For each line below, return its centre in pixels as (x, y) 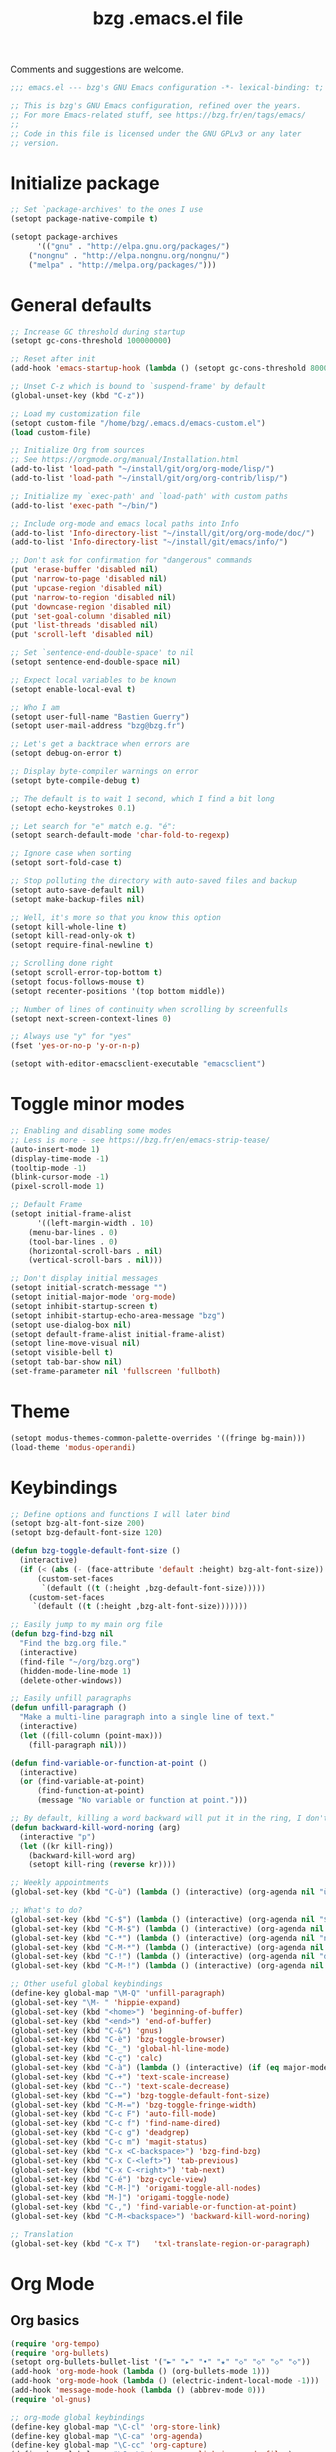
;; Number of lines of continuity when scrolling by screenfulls (149, 1009)
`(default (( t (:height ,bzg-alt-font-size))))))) (140, 1607)
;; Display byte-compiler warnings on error (104, 772)
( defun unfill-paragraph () (69, 1708)
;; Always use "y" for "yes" (71, 1037)
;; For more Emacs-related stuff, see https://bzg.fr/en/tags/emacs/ (158, 115)
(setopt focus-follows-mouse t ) (77, 982)
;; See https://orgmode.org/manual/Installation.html (125, 460)
